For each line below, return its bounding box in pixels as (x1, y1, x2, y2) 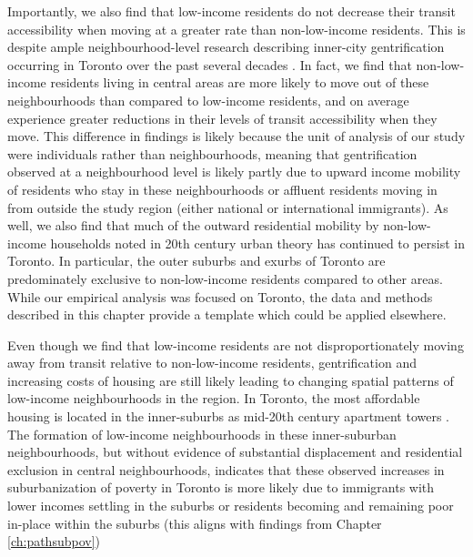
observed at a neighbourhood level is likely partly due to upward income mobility (7, 162, 461, 181)
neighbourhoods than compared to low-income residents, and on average (7, 90, 409, 109)
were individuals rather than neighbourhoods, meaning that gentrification (7, 144, 418, 163)
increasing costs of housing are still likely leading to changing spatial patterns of (7, 370, 454, 390)
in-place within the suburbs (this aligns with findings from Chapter (7, 513, 382, 532)
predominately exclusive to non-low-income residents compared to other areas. (7, 268, 443, 288)
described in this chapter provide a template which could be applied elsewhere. (7, 305, 447, 324)
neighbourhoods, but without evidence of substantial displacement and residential (7, 442, 463, 461)
